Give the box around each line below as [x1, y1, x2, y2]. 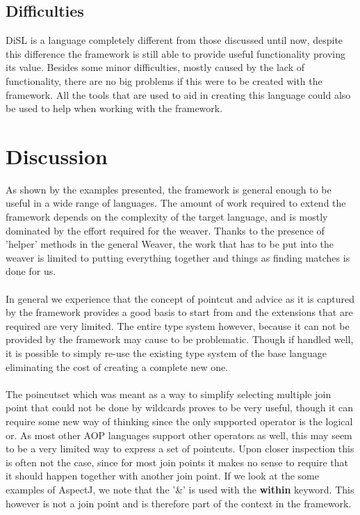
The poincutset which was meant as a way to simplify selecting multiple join [6, 386, 332, 401]
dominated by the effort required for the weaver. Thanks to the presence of [6, 223, 325, 237]
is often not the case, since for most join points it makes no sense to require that [6, 454, 349, 469]
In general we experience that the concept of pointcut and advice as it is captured [6, 291, 354, 306]
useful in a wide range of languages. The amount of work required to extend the [6, 196, 346, 210]
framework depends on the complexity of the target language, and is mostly [6, 209, 328, 224]
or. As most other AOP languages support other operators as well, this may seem [6, 427, 352, 442]
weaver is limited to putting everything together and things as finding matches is [6, 250, 350, 264]
